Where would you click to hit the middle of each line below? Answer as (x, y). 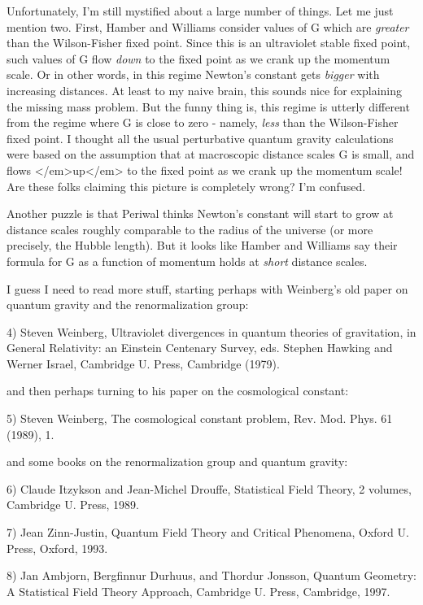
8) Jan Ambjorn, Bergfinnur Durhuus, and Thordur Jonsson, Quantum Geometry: (211, 575)
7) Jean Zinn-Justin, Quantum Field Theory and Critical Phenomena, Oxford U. (208, 532)
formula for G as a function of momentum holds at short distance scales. (187, 261)
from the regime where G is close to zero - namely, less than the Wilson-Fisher (203, 122)
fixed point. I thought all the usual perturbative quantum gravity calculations (200, 138)
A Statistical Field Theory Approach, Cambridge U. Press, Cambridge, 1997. (198, 591)
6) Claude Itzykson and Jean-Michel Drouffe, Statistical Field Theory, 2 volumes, (209, 488)
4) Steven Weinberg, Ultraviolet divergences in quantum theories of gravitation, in (211, 331)
